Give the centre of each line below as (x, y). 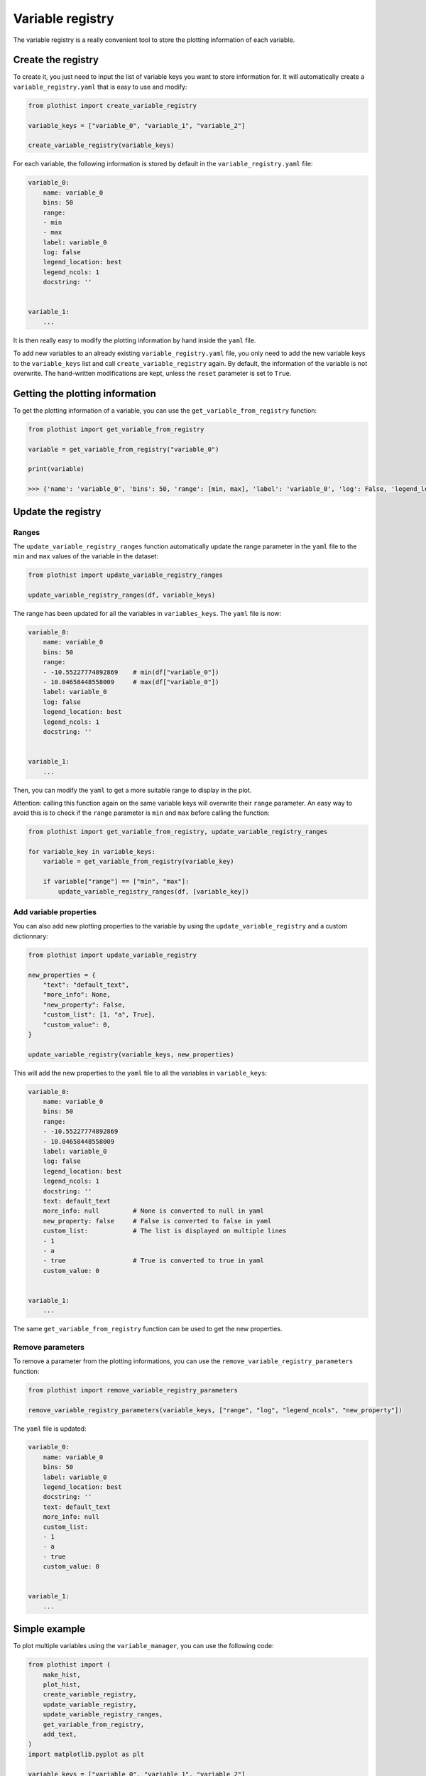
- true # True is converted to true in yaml (153, 1261)
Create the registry (56, 60)
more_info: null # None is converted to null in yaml (153, 1211)
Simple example (49, 1629)
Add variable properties (55, 912)
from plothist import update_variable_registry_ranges (125, 575)
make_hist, (62, 1674)
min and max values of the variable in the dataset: (86, 556)
